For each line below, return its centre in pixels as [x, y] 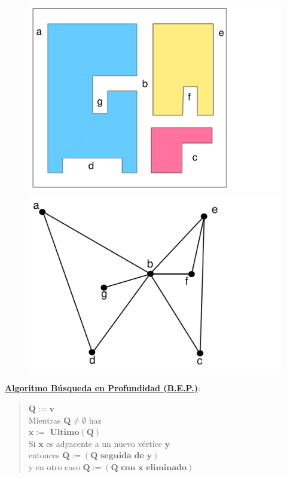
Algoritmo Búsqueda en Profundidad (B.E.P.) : [103, 388]
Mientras [45, 420]
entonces [44, 455]
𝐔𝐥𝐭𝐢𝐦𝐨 [65, 433]
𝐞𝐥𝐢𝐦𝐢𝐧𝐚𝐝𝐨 [167, 468]
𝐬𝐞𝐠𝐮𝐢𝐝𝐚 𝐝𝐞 [122, 456]
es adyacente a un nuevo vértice [104, 443]
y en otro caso [54, 467]
